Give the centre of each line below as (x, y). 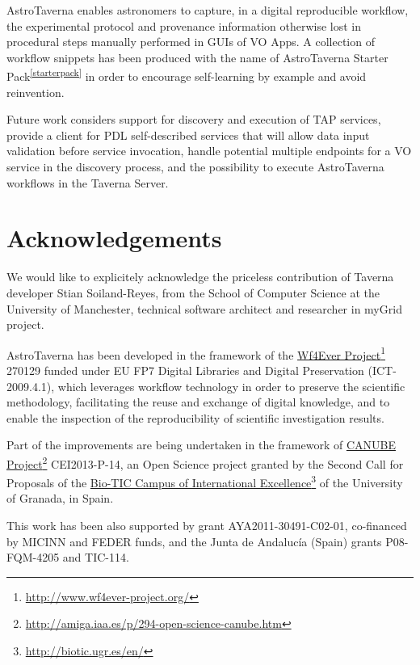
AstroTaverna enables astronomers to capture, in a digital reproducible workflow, (208, 10)
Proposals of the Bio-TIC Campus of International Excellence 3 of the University (205, 481)
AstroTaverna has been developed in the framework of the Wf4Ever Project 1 (196, 353)
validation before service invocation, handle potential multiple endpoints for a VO (209, 151)
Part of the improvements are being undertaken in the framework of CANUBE (201, 445)
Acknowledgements (114, 238)
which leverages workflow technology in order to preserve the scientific (231, 386)
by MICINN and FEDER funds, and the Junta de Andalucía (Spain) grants (194, 541)
